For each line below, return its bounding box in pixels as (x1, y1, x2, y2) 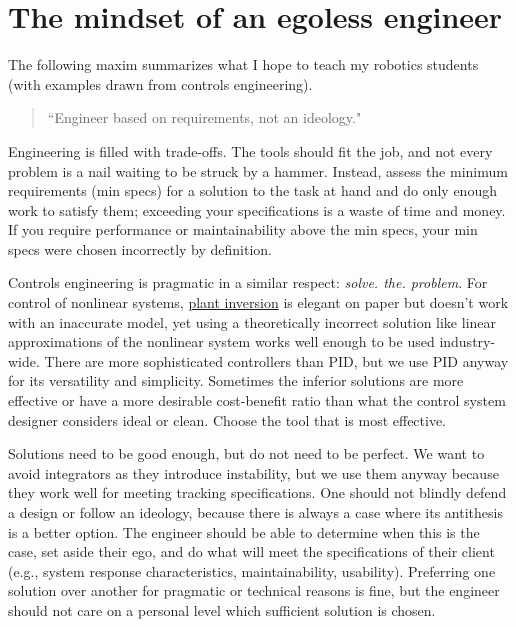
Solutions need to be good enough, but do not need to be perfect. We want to (8, 443, 485, 464)
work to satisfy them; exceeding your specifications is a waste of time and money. (8, 199, 506, 220)
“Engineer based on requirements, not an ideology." (47, 107, 362, 128)
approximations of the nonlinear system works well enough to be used (8, 331, 435, 352)
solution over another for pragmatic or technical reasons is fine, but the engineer (8, 580, 500, 601)
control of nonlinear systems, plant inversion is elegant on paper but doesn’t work (8, 292, 509, 313)
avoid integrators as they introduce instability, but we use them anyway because (8, 462, 499, 483)
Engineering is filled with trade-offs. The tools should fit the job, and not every (8, 140, 493, 161)
